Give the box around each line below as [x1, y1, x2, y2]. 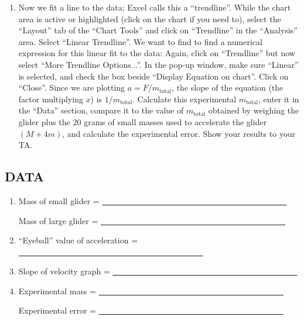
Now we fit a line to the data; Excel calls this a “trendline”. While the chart [18, 1, 291, 13]
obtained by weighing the [208, 104, 299, 116]
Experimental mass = [18, 284, 97, 297]
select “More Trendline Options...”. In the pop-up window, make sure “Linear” [18, 58, 299, 70]
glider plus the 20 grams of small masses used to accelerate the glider [18, 115, 267, 128]
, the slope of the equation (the [172, 81, 283, 94]
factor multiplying [18, 92, 83, 105]
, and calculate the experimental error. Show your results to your [62, 127, 296, 139]
